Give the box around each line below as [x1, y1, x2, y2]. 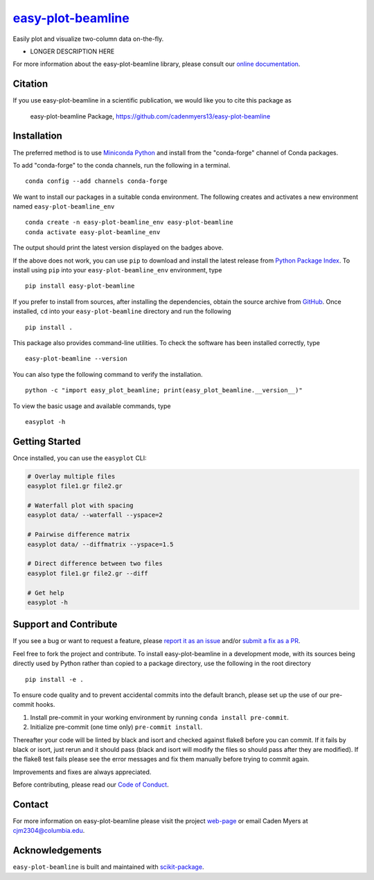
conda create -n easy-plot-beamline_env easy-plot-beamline [25, 218, 233, 227]
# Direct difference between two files [27, 560, 163, 567]
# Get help [27, 589, 64, 597]
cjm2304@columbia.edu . [12, 827, 85, 835]
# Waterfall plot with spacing [27, 502, 134, 509]
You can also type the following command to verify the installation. [12, 370, 204, 378]
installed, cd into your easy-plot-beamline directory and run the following [12, 307, 231, 315]
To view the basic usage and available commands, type [12, 402, 171, 410]
